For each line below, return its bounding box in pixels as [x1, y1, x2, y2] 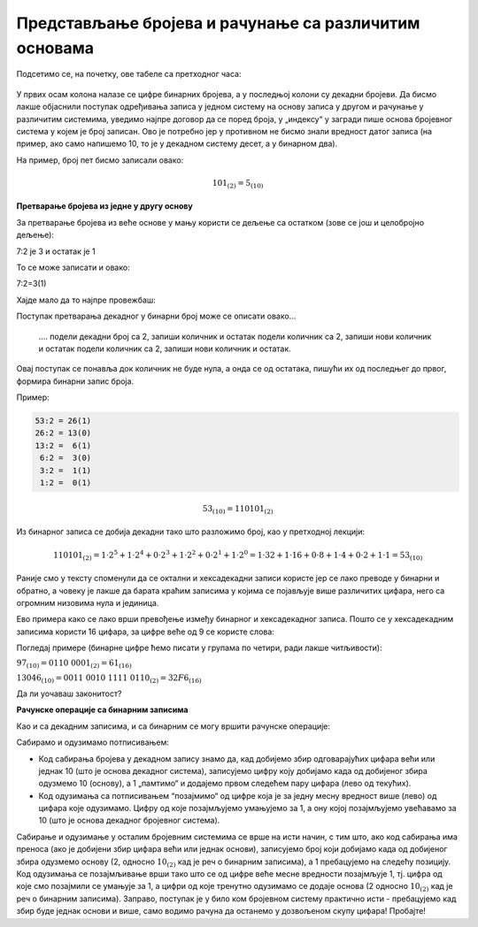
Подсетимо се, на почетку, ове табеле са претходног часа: [16, 69, 242, 80]
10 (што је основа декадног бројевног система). [38, 815, 220, 826]
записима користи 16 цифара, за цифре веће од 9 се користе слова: [16, 626, 274, 637]
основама [16, 38, 95, 57]
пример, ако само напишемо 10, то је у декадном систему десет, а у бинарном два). [16, 138, 338, 149]
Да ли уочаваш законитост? [16, 688, 122, 699]
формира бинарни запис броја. [16, 376, 135, 387]
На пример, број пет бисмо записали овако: [16, 155, 184, 165]
